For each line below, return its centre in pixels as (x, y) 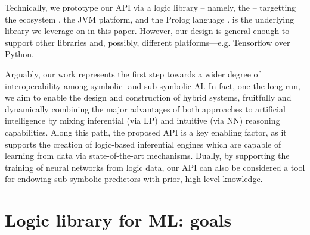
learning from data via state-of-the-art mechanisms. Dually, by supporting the (147, 156)
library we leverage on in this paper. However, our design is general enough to (147, 31)
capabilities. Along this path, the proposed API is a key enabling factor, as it (146, 132)
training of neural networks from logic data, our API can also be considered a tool (155, 167)
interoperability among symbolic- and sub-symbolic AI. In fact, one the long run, (153, 85)
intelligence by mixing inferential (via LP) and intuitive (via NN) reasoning (142, 120)
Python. (19, 54)
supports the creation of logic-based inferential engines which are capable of (143, 144)
